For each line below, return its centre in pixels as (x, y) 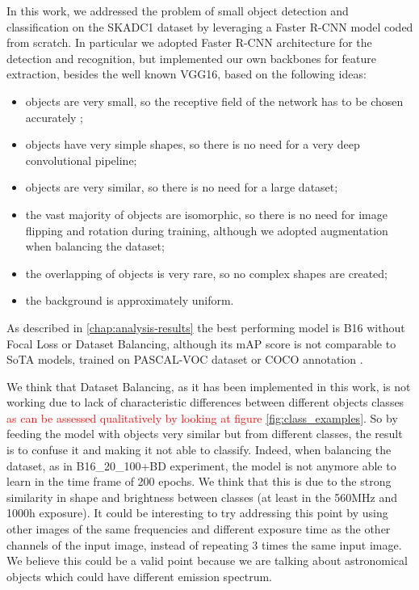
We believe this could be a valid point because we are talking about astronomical (207, 560)
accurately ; (54, 117)
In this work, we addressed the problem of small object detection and (178, 11)
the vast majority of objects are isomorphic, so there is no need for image (206, 214)
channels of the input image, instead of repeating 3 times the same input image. (204, 544)
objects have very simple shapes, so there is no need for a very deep (193, 144)
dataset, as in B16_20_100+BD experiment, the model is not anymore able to (201, 465)
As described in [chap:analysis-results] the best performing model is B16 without (206, 327)
